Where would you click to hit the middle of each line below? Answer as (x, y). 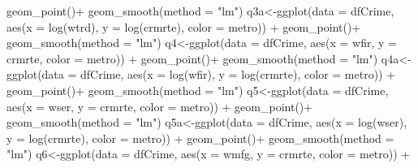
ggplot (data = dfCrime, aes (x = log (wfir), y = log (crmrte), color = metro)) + (201, 74)
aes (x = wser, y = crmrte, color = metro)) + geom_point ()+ (160, 106)
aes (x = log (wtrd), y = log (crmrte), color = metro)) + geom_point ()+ (184, 26)
